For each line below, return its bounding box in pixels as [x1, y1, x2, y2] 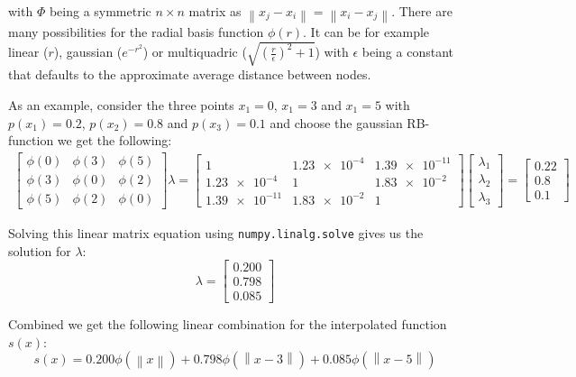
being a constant [361, 42, 453, 61]
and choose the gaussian [270, 113, 403, 132]
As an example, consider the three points [8, 95, 234, 114]
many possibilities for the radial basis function [8, 23, 264, 41]
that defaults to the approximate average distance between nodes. [8, 65, 371, 84]
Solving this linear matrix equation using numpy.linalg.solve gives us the [8, 223, 424, 242]
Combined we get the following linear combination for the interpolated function [8, 315, 447, 334]
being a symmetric [49, 2, 151, 20]
